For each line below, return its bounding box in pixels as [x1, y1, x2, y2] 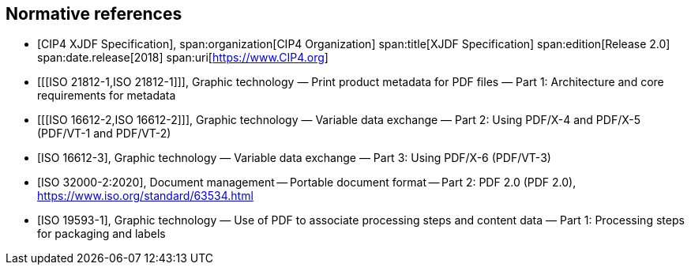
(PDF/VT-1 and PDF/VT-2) [37, 126, 171, 141]
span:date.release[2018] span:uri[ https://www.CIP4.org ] [37, 51, 329, 65]
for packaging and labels [37, 227, 166, 241]
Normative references [6, 4, 182, 24]
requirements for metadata [37, 88, 176, 103]
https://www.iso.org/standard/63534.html [37, 189, 253, 203]
